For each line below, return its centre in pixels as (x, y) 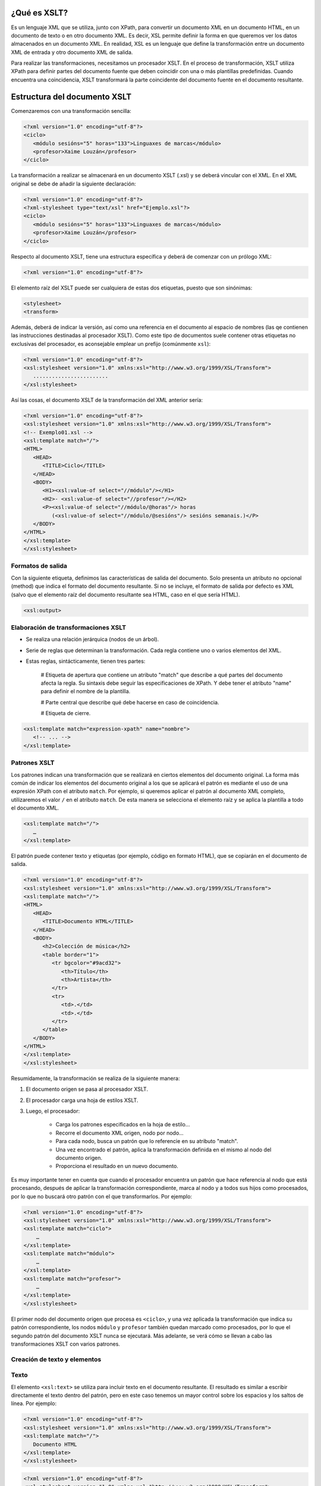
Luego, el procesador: (53, 1111)
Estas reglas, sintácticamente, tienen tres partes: (86, 661)
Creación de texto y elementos (56, 1359)
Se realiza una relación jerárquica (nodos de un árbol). (92, 640)
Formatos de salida (39, 566)
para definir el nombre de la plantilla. (86, 691)
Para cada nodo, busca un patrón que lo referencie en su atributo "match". (147, 1141)
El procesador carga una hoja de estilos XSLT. (82, 1100)
